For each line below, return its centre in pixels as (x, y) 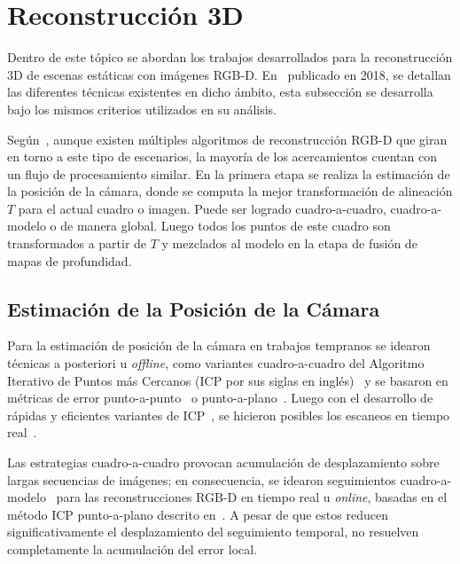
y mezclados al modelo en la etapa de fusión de (289, 243)
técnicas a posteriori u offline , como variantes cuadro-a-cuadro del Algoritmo (216, 363)
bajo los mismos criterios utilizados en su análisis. (142, 109)
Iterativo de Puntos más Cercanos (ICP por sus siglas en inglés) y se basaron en (228, 380)
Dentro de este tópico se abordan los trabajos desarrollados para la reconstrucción (230, 57)
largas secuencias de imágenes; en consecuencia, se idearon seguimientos (202, 479)
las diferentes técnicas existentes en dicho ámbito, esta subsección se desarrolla (220, 92)
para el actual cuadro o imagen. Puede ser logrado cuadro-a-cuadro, (202, 208)
